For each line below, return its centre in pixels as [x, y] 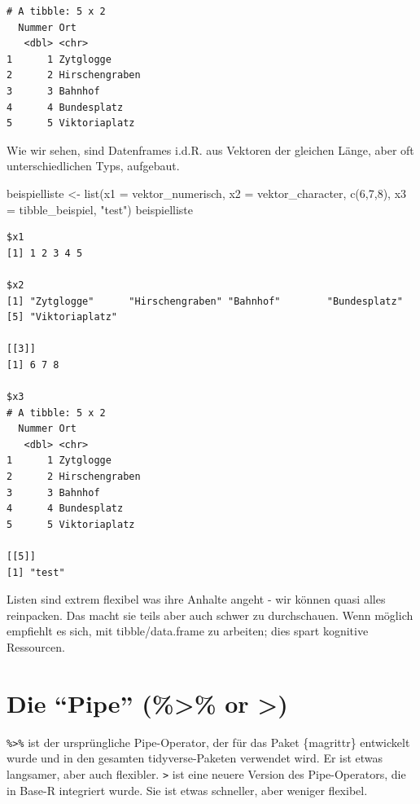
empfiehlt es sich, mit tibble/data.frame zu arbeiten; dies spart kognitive [188, 631]
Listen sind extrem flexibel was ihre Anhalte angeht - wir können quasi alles [196, 599]
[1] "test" [36, 572]
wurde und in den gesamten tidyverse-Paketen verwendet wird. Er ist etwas [195, 758]
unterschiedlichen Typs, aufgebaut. [93, 166]
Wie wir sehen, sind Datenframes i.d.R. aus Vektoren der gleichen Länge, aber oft [210, 149]
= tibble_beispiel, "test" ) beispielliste [100, 209]
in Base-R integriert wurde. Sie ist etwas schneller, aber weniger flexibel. [187, 790]
